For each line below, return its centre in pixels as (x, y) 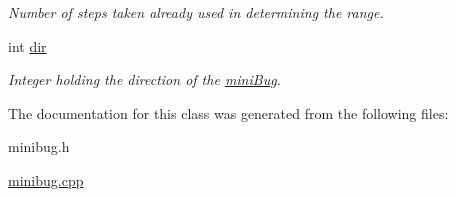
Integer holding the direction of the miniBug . (144, 79)
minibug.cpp (46, 179)
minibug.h (39, 146)
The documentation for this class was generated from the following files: (228, 112)
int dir (27, 45)
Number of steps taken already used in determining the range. (196, 12)
